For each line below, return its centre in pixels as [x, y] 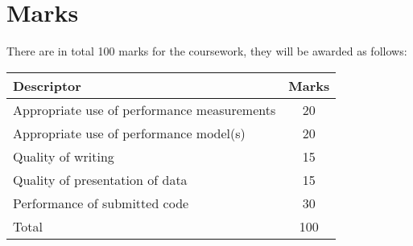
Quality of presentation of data [100, 179]
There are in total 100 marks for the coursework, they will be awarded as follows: [207, 51]
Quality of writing [64, 156]
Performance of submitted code [101, 203]
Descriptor [47, 85]
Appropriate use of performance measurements [145, 109]
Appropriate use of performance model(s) [129, 133]
